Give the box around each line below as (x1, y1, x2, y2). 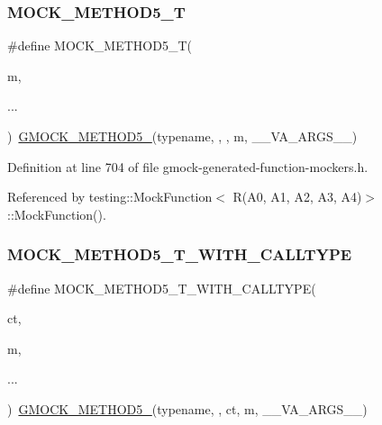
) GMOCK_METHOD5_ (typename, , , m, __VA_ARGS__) (7, 127, 358, 145)
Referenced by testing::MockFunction (7, 187, 213, 206)
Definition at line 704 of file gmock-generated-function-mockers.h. (7, 157, 368, 176)
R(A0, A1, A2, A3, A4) (232, 187, 362, 206)
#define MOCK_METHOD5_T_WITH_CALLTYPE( (7, 278, 316, 297)
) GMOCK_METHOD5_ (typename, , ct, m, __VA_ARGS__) (7, 399, 368, 418)
